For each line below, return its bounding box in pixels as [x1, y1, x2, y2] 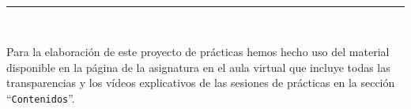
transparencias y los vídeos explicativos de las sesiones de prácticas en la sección [6, 74, 395, 91]
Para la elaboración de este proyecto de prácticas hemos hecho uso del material [6, 43, 390, 60]
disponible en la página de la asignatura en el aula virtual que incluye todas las [6, 58, 390, 75]
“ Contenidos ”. [6, 89, 75, 106]
